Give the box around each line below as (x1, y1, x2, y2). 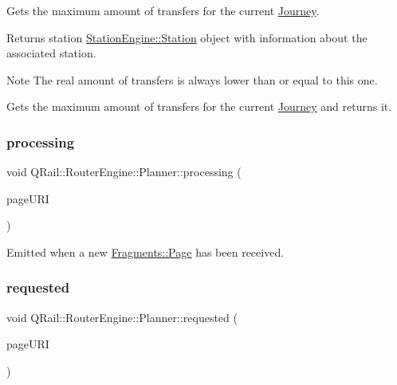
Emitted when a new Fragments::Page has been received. (6, 243, 285, 260)
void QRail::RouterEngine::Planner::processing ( (6, 163, 242, 180)
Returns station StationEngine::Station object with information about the (6, 29, 368, 45)
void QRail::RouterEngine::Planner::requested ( (6, 308, 238, 325)
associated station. (6, 45, 96, 61)
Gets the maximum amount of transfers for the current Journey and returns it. (6, 98, 392, 115)
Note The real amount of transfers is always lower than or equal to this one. (6, 71, 378, 88)
